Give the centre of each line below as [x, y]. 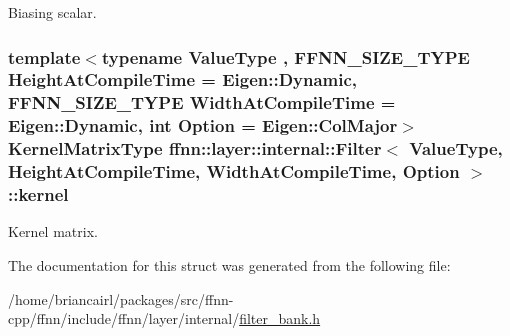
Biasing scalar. [52, 12]
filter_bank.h [280, 318]
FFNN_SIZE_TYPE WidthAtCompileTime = [202, 102]
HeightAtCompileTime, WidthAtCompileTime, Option [234, 171]
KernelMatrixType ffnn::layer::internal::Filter [195, 148]
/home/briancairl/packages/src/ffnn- [121, 298]
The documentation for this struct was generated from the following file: [229, 264]
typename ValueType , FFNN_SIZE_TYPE [285, 56]
